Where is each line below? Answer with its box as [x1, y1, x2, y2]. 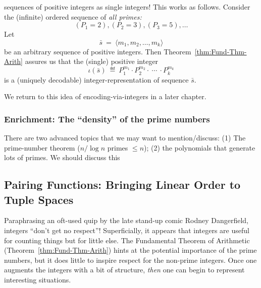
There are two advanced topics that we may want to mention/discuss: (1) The [4, 132, 246, 143]
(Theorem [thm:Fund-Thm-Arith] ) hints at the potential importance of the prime [4, 245, 257, 255]
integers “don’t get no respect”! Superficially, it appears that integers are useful [4, 225, 249, 235]
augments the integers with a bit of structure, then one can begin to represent [4, 264, 245, 275]
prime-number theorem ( [4, 142, 80, 153]
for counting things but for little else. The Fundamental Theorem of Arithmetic [4, 235, 250, 245]
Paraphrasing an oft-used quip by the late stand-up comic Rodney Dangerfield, [4, 215, 248, 226]
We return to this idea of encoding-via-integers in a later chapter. [4, 91, 206, 102]
